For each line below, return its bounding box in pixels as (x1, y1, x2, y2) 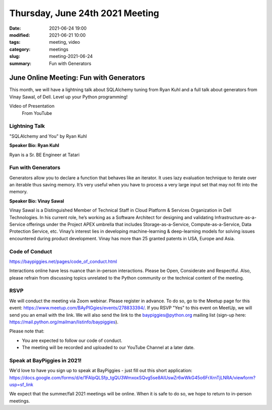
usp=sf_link (9, 382, 34, 388)
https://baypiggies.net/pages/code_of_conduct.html (9, 258, 117, 264)
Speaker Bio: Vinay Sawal (9, 198, 64, 204)
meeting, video (49, 39, 80, 45)
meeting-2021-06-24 (49, 53, 93, 59)
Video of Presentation (9, 103, 55, 109)
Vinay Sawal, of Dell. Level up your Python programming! (9, 94, 128, 100)
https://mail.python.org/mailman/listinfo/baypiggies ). (9, 319, 118, 325)
